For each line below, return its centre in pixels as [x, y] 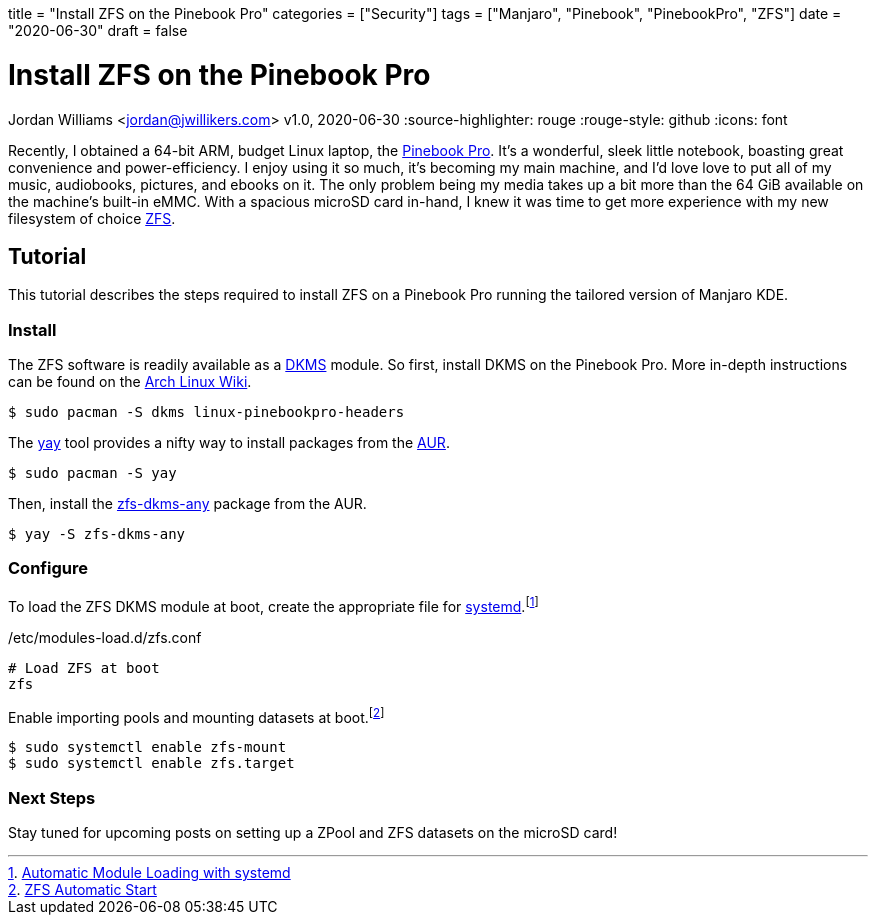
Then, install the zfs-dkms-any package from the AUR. [187, 504]
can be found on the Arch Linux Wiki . [130, 382]
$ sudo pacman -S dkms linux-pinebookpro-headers [206, 412]
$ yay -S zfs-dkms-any [97, 534]
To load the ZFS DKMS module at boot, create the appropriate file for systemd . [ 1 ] [273, 604]
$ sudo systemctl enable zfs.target [151, 763]
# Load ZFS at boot [84, 667]
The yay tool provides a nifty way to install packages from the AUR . [229, 443]
